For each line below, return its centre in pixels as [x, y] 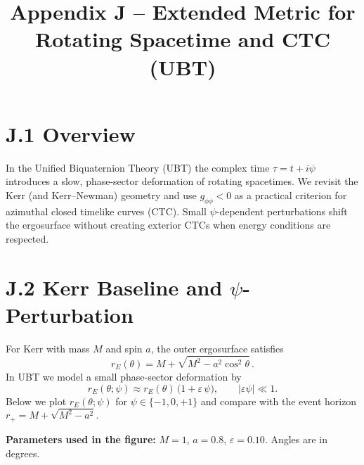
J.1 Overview [71, 133]
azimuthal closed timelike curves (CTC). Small [106, 211]
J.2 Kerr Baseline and [114, 287]
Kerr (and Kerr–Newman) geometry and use [101, 195]
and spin [124, 348]
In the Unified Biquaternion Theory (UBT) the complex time [138, 167]
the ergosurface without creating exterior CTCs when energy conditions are [168, 225]
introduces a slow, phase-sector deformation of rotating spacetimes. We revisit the [182, 181]
